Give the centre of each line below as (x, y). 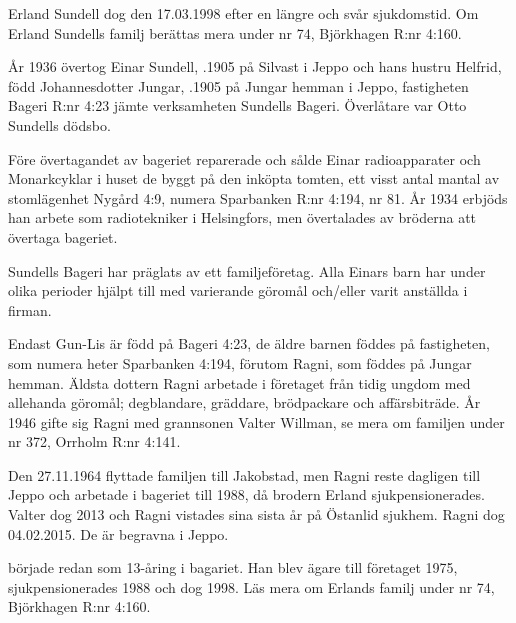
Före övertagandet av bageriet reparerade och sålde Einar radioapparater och (244, 158)
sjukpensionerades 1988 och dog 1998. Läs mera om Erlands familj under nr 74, (251, 586)
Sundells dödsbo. (59, 124)
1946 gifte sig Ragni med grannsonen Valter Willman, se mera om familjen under (256, 421)
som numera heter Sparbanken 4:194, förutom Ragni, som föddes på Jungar (240, 362)
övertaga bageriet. (63, 236)
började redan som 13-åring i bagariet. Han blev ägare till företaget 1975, (233, 567)
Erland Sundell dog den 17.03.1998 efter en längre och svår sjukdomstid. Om (243, 13)
